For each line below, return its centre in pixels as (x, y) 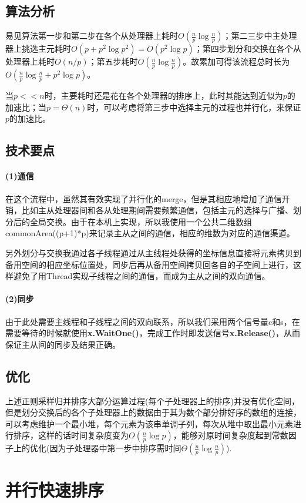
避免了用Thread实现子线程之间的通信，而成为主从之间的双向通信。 (142, 276)
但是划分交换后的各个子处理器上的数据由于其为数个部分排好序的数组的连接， (153, 412)
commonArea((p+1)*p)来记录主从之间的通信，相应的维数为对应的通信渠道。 (150, 233)
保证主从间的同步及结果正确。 (63, 344)
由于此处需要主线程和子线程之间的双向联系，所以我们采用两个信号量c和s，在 (153, 321)
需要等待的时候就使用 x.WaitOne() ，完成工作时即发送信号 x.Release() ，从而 (153, 333)
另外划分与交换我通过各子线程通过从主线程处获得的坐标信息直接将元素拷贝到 (153, 252)
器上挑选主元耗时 (38, 48)
